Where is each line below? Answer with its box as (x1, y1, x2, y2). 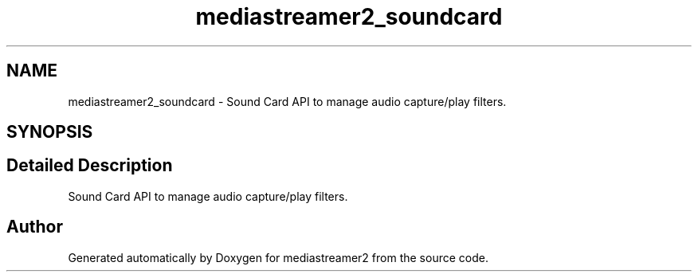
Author (6, 217, 63, 237)
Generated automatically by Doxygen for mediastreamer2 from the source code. (68, 250, 488, 264)
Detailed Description (6, 155, 173, 176)
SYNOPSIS (6, 122, 93, 143)
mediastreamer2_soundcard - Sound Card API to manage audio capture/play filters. (68, 94, 507, 108)
